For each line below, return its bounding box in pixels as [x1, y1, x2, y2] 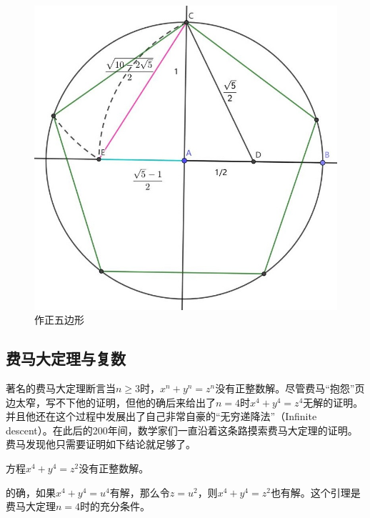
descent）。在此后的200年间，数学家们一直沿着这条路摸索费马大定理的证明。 [6, 422, 358, 437]
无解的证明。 [303, 394, 364, 409]
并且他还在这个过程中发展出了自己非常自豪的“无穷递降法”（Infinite [6, 409, 317, 424]
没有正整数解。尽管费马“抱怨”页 [215, 381, 365, 396]
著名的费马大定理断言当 [6, 381, 116, 396]
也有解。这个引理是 [270, 484, 361, 499]
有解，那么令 [109, 484, 170, 499]
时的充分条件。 [80, 499, 151, 514]
